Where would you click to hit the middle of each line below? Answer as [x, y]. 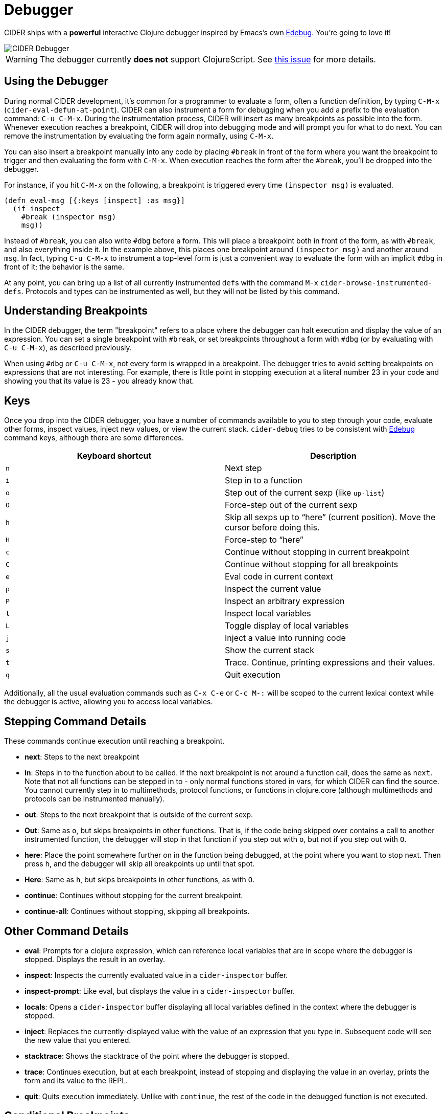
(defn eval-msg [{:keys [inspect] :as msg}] [95, 200]
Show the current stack [269, 650]
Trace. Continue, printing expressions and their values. [330, 663]
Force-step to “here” [264, 540]
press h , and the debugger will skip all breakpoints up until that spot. [140, 864]
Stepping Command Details [75, 721]
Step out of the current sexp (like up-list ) [305, 493]
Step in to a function [264, 481]
